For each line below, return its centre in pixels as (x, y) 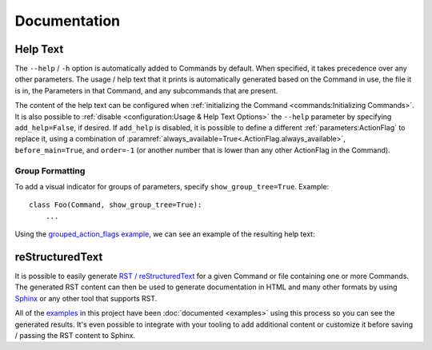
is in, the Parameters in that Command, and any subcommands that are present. (146, 90)
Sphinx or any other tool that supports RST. (86, 298)
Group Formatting (50, 170)
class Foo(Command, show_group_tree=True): (116, 205)
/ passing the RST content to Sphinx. (75, 335)
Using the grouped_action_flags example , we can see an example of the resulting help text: (165, 234)
